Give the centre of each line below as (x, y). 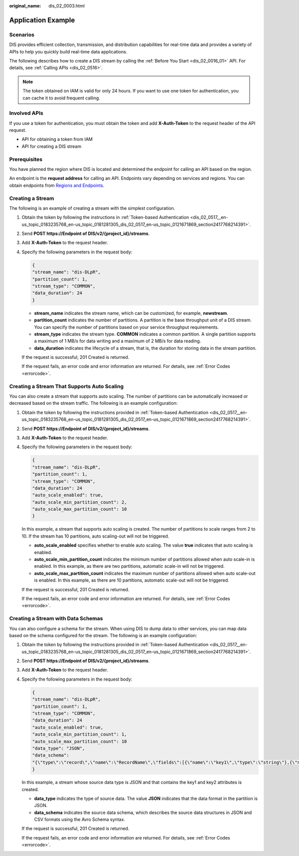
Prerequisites (26, 159)
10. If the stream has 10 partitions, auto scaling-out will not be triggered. (95, 536)
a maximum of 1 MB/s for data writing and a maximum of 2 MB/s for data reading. (118, 341)
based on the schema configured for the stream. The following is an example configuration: (103, 635)
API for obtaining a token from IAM (57, 139)
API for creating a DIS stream (52, 146)
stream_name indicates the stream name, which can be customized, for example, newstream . (131, 313)
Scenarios (22, 34)
